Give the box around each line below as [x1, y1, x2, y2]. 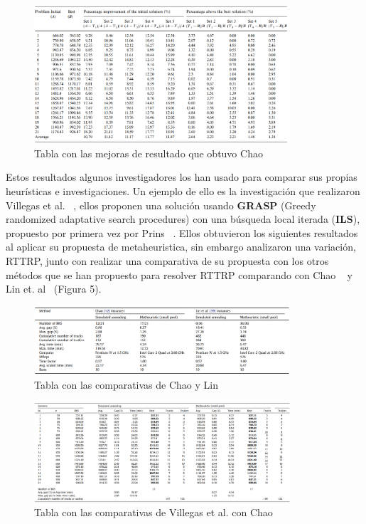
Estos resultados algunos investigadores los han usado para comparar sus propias [6, 169, 357, 184]
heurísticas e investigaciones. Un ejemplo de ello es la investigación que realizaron [6, 183, 360, 198]
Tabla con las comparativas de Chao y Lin [34, 377, 218, 392]
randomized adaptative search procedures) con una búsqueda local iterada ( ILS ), [6, 211, 360, 226]
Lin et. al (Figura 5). [6, 281, 102, 296]
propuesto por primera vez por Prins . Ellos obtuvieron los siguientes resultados [6, 225, 358, 240]
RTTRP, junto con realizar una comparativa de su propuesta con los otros [6, 253, 329, 268]
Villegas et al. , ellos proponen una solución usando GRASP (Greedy [6, 197, 316, 212]
